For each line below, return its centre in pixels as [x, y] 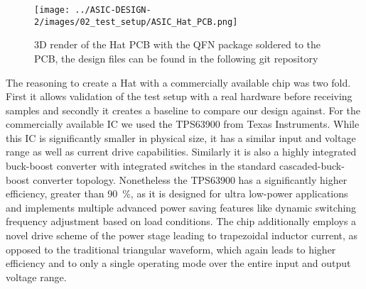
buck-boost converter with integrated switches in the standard [141, 166]
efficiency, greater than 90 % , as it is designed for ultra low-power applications [177, 193]
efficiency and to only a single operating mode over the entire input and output [178, 263]
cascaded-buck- [312, 166]
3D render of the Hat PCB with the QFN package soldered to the [178, 44]
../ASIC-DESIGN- [113, 10]
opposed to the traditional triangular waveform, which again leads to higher [171, 249]
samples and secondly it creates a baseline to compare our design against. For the [183, 110]
